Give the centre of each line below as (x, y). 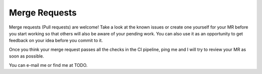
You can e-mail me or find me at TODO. (48, 65)
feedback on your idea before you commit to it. (56, 41)
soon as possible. (26, 56)
